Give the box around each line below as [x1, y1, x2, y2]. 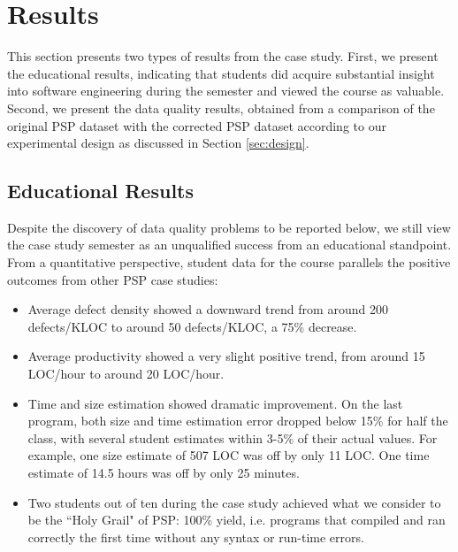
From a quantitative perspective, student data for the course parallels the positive [7, 253, 451, 272]
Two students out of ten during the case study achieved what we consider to [27, 493, 441, 511]
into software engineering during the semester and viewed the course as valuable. [7, 81, 445, 100]
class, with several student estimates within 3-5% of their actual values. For [27, 428, 438, 447]
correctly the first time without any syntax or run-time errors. [27, 527, 364, 546]
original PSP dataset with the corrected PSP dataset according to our [7, 116, 386, 134]
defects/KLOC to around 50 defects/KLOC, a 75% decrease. [27, 317, 357, 335]
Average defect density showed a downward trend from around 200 [27, 300, 388, 318]
